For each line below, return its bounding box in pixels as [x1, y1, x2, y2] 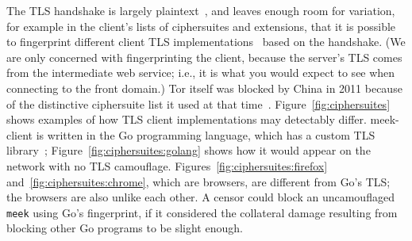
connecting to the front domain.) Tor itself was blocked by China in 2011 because [6, 79, 402, 96]
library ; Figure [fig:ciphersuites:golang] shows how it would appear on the [6, 142, 371, 159]
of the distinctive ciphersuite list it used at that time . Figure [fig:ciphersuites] [6, 95, 391, 112]
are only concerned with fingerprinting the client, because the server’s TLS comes [6, 48, 402, 65]
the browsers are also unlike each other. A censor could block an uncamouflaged [6, 189, 395, 205]
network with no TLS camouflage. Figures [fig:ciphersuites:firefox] [6, 157, 328, 174]
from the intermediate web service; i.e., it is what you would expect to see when [6, 64, 395, 81]
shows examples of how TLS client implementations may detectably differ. [6, 111, 367, 128]
